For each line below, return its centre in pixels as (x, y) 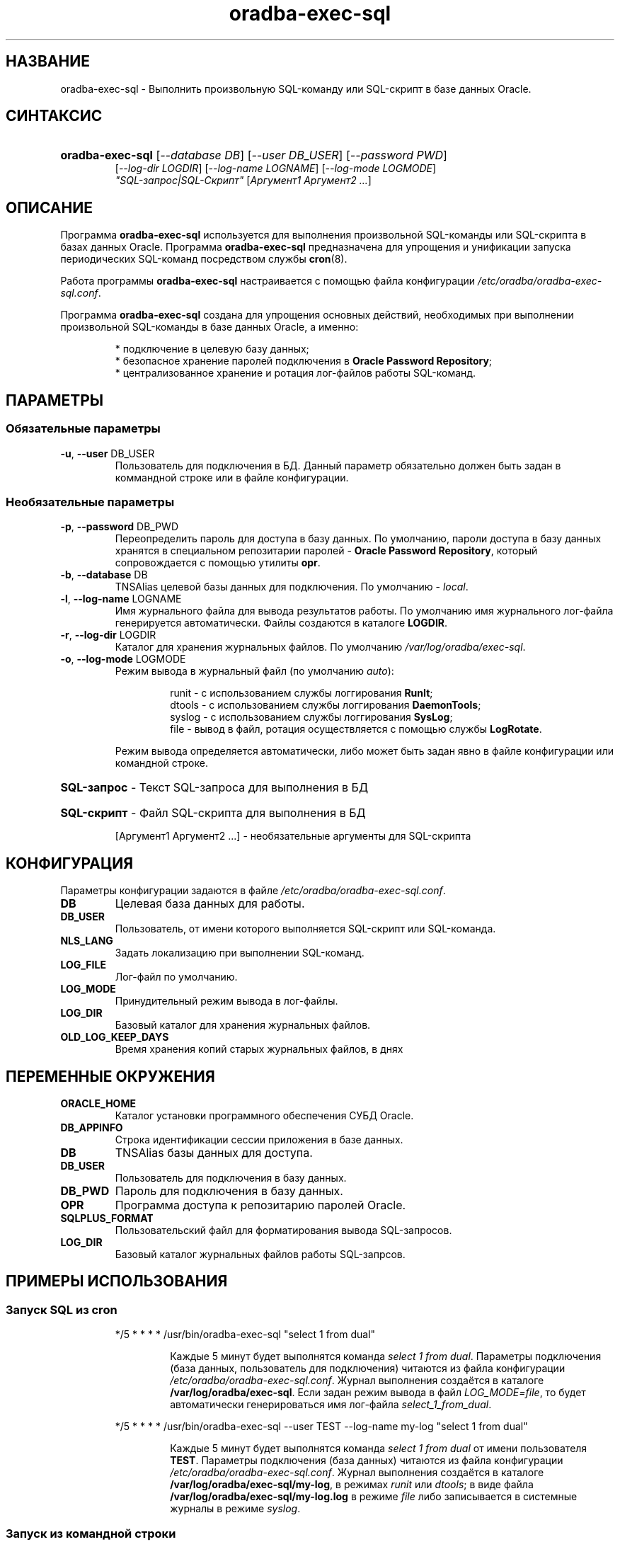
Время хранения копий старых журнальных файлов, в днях (259, 1049)
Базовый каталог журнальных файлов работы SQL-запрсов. (260, 1254)
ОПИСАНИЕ (49, 207)
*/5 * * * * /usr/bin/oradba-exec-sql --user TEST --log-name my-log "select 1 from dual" (321, 1427)
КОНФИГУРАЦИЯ (69, 863)
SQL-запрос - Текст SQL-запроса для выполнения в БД (214, 788)
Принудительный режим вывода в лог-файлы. (226, 1001)
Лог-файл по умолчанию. (176, 977)
